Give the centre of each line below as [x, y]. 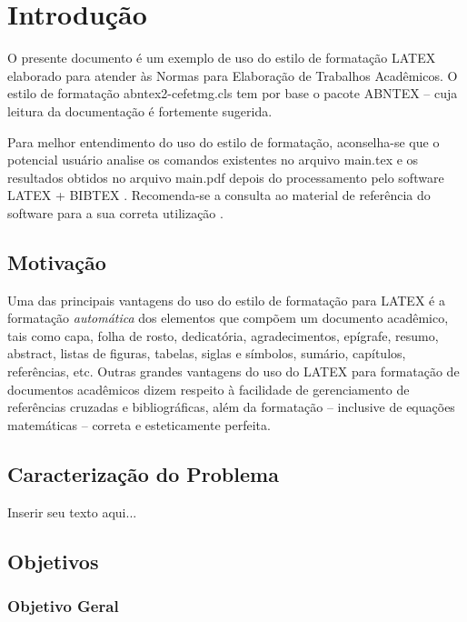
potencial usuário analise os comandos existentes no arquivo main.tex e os [213, 160]
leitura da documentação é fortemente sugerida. [140, 110]
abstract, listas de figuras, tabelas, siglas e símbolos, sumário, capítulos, [207, 353]
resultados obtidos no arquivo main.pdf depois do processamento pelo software [226, 177]
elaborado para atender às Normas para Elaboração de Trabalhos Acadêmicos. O [233, 75]
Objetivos [53, 561]
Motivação [57, 261]
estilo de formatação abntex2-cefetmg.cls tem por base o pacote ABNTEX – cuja [233, 93]
